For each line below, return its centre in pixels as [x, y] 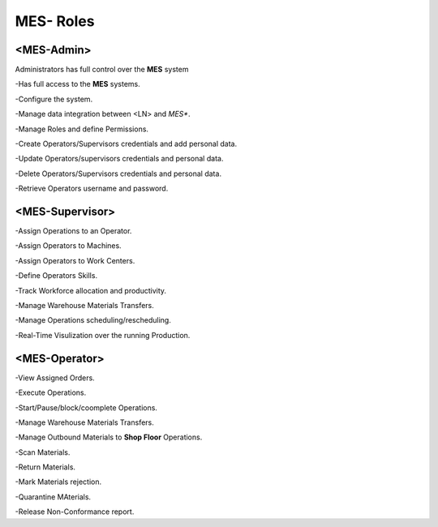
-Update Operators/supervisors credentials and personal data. [119, 159]
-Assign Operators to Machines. [68, 246]
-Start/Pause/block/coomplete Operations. [86, 407]
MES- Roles [55, 21]
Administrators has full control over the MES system [102, 70]
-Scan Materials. [43, 452]
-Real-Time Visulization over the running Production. [103, 335]
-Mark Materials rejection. [58, 482]
